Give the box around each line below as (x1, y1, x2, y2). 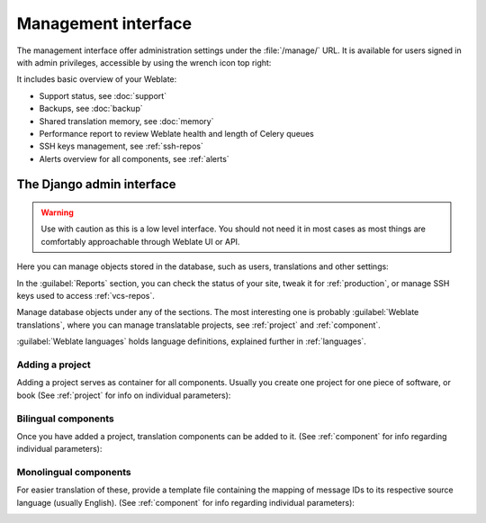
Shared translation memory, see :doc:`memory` (39, 115, 214, 126)
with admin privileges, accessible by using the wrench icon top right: (16, 57, 272, 68)
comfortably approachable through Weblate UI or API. (40, 236, 240, 247)
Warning (40, 207, 74, 218)
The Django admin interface (16, 176, 176, 193)
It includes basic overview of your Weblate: (16, 74, 177, 85)
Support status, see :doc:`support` (39, 90, 166, 101)
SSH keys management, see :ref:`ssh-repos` (39, 140, 204, 152)
